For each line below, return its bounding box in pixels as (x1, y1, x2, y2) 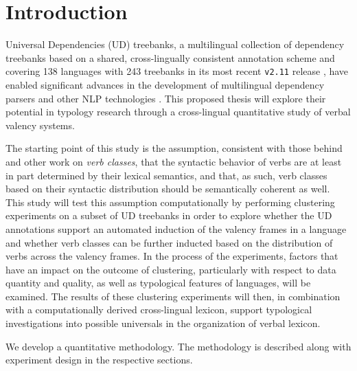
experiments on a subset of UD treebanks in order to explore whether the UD (5, 208, 332, 223)
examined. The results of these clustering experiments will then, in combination (5, 289, 341, 303)
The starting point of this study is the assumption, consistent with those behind (5, 141, 343, 155)
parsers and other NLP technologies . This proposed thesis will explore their (5, 91, 326, 105)
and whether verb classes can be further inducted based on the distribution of (5, 235, 333, 249)
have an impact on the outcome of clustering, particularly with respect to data (5, 262, 336, 276)
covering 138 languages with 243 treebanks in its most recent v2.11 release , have (5, 64, 349, 78)
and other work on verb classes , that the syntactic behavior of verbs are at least (5, 154, 342, 168)
